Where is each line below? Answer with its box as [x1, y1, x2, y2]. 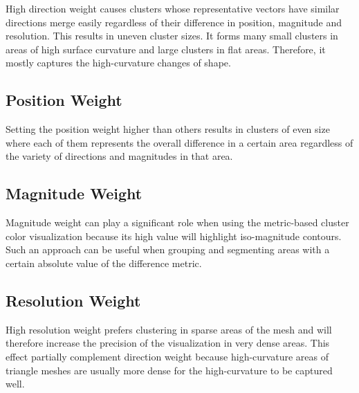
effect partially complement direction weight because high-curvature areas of [6, 349, 329, 363]
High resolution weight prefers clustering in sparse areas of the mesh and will [6, 322, 332, 336]
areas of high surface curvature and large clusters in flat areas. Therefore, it [6, 42, 326, 56]
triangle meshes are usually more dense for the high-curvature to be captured [6, 363, 333, 377]
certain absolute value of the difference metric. [6, 255, 202, 270]
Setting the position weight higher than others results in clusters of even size [6, 122, 330, 136]
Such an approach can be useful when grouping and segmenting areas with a [6, 242, 330, 257]
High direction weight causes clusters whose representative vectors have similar [6, 1, 340, 15]
